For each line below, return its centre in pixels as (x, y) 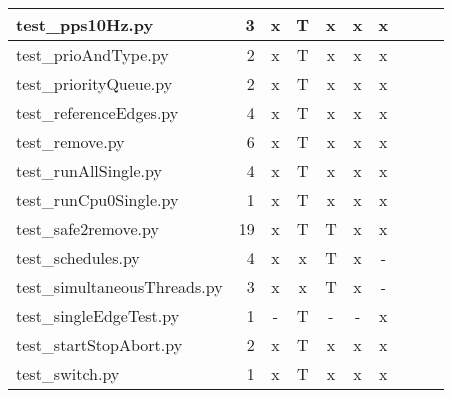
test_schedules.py (78, 257)
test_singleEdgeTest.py (98, 315)
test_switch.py (68, 373)
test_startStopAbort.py (99, 344)
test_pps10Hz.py (85, 24)
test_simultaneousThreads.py (119, 286)
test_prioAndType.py (92, 54)
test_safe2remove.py (87, 228)
